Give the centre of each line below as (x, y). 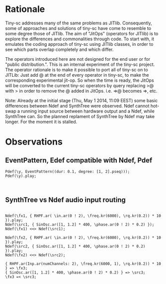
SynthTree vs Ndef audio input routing (65, 200)
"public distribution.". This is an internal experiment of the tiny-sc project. (80, 64)
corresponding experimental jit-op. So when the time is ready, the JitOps (80, 80)
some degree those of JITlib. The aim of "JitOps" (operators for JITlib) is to (82, 33)
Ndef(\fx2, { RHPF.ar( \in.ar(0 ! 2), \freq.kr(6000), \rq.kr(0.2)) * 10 (83, 238)
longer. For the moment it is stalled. (41, 122)
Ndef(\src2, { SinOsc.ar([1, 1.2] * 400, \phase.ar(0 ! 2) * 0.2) (75, 246)
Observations (34, 142)
